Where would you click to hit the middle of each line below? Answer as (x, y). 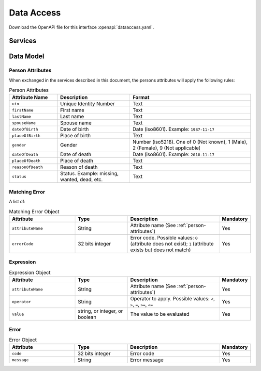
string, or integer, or (100, 311)
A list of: (17, 202)
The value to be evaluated (160, 314)
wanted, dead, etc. (81, 179)
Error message (147, 360)
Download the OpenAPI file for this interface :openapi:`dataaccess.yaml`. (81, 27)
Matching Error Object (34, 211)
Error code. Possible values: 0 (164, 238)
